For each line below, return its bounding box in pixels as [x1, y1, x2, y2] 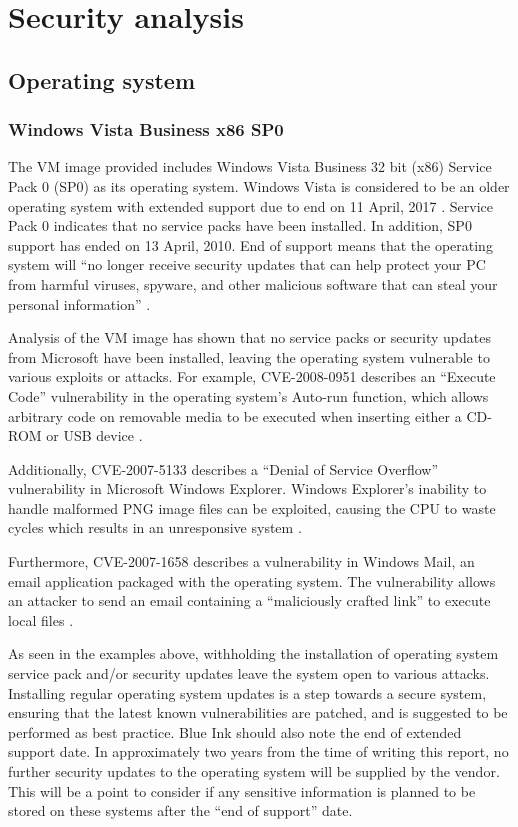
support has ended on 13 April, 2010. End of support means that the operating [8, 234, 493, 255]
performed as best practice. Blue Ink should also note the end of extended [8, 721, 462, 742]
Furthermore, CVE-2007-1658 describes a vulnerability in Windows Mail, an [8, 551, 475, 572]
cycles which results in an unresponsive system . [8, 517, 302, 538]
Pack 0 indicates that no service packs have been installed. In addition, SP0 [8, 215, 472, 236]
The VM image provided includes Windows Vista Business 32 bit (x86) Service [8, 156, 492, 177]
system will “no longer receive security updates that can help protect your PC [8, 254, 486, 275]
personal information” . [8, 293, 151, 314]
